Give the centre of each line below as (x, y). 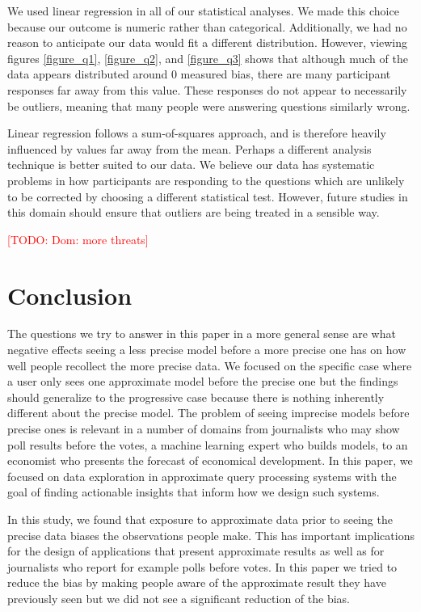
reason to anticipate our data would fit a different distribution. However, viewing (208, 42)
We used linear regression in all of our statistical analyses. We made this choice (203, 11)
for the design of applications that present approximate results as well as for (196, 551)
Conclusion (70, 295)
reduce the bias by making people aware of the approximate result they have (197, 582)
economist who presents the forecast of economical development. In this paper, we (210, 460)
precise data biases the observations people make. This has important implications (211, 535)
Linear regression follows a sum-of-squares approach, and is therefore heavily (197, 133)
